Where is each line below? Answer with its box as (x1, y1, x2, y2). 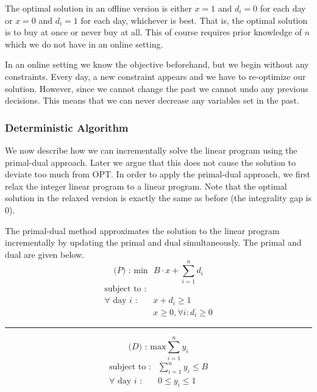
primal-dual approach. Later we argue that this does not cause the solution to (5, 155, 296, 168)
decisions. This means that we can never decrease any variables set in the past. (5, 94, 299, 107)
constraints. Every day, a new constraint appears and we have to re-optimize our (5, 69, 306, 82)
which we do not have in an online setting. (5, 37, 163, 50)
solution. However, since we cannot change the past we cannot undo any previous (5, 82, 308, 94)
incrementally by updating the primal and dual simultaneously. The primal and (5, 236, 302, 249)
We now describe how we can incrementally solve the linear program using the (5, 143, 297, 156)
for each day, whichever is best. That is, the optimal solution (80, 13, 308, 26)
